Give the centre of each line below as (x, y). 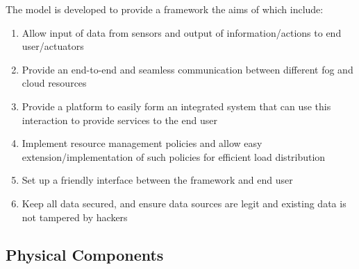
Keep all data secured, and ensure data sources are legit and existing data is (184, 203)
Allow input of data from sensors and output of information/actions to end (182, 32)
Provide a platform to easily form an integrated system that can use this (176, 106)
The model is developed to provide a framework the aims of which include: (165, 9)
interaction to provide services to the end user (119, 120)
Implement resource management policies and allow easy (142, 143)
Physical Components (85, 254)
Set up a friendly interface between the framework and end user (157, 180)
